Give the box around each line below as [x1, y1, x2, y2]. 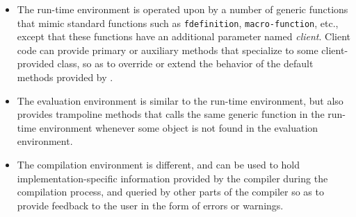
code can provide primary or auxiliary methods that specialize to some [17, 42, 318, 57]
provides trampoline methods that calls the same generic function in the [17, 107, 325, 121]
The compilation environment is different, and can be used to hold [17, 157, 300, 171]
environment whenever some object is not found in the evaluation [39, 120, 318, 134]
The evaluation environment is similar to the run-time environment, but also [17, 93, 343, 107]
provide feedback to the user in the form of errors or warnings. [17, 198, 284, 212]
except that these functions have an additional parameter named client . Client [17, 29, 350, 44]
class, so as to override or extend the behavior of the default [57, 56, 314, 71]
